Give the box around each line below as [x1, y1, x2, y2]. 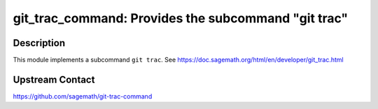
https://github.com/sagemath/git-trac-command [13, 92, 153, 101]
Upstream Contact [13, 73, 95, 85]
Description [13, 37, 66, 49]
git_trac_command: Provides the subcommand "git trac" [13, 10, 349, 26]
